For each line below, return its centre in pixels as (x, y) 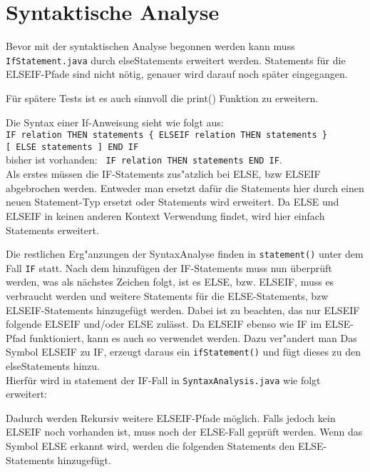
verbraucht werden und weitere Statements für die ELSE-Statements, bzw (167, 296)
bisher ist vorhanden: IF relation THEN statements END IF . (144, 160)
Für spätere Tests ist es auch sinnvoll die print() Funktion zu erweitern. (162, 97)
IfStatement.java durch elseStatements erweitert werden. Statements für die (176, 60)
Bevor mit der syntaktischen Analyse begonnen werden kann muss (150, 46)
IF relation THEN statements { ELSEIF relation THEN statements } (167, 135)
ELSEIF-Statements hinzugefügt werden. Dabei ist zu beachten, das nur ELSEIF (183, 310)
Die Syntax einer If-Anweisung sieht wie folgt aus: (115, 122)
